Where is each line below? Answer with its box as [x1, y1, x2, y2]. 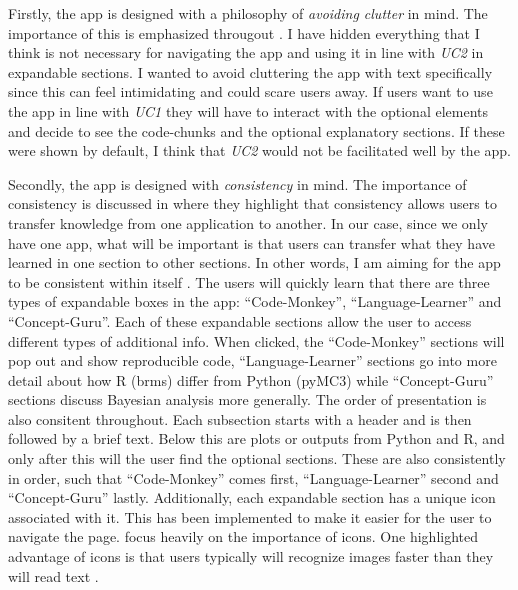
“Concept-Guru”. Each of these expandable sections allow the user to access [8, 310, 472, 331]
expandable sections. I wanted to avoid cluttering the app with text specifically [8, 61, 493, 82]
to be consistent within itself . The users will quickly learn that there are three [8, 271, 490, 292]
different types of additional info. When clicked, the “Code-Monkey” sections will [8, 330, 505, 351]
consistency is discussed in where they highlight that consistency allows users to [8, 193, 497, 214]
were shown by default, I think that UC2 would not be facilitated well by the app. [8, 140, 511, 161]
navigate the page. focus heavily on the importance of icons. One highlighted [8, 526, 479, 547]
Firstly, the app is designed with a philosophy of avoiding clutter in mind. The [8, 3, 488, 23]
